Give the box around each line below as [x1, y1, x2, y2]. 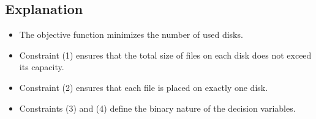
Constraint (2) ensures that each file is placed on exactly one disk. [19, 81, 268, 93]
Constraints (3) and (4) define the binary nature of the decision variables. [19, 101, 296, 114]
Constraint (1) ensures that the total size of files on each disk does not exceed [19, 48, 312, 61]
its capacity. [19, 60, 64, 73]
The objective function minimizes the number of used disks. [19, 28, 243, 41]
